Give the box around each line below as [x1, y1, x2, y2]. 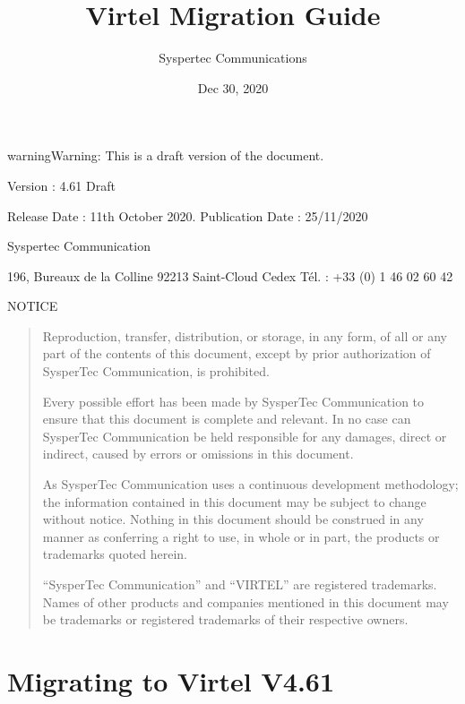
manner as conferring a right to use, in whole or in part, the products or [42, 527, 440, 545]
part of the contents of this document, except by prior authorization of [42, 344, 431, 363]
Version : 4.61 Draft [7, 176, 116, 194]
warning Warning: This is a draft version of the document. [7, 146, 324, 165]
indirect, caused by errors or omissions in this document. [42, 444, 354, 463]
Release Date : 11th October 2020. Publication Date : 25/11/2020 [7, 206, 368, 225]
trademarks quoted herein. [42, 545, 188, 563]
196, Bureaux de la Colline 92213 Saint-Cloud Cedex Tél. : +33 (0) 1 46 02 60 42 [7, 266, 453, 285]
